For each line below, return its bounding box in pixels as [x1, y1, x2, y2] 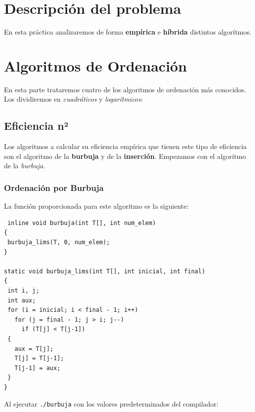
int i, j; [7, 287, 39, 294]
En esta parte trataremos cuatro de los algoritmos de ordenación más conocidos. [4, 84, 247, 94]
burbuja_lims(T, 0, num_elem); [7, 239, 110, 246]
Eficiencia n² [4, 118, 69, 133]
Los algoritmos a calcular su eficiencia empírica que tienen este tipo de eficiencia [4, 141, 247, 151]
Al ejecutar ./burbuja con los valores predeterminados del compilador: [4, 398, 219, 409]
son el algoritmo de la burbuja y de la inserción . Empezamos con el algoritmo [4, 150, 246, 161]
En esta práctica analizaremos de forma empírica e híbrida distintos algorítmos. [4, 27, 252, 37]
